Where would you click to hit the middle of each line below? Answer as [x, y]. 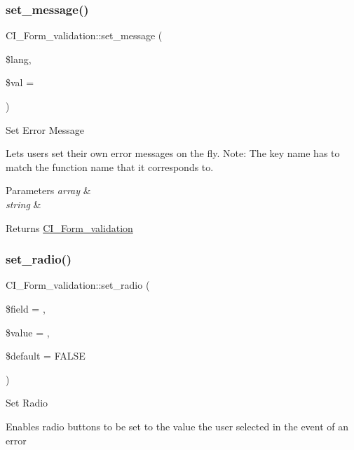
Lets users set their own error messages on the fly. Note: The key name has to [173, 153]
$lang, [19, 59]
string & [23, 204]
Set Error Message [45, 129]
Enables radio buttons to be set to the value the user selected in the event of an [177, 426]
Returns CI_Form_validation [69, 227]
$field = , [26, 308]
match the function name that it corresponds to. [110, 166]
